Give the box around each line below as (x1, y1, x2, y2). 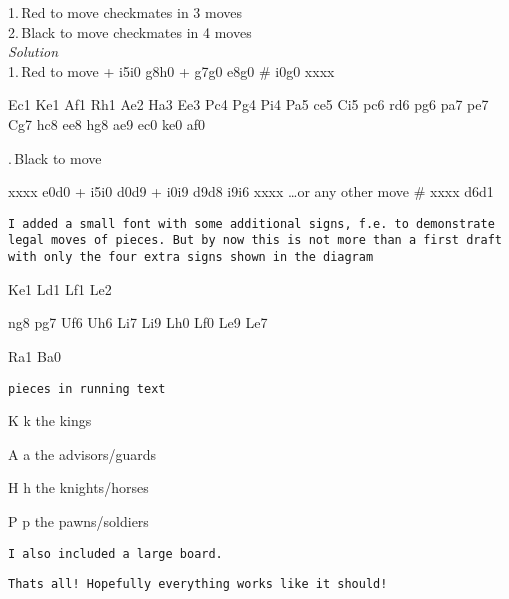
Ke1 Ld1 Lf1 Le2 (8, 278, 112, 299)
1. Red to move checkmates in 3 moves (8, 2, 242, 22)
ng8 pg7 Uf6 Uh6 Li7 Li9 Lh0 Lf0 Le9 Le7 (8, 312, 268, 333)
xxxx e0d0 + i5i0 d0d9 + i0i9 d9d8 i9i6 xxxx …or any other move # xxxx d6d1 (8, 181, 494, 202)
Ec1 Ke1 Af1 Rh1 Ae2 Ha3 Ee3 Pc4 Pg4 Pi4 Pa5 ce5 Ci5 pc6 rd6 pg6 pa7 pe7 (8, 94, 489, 115)
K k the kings (8, 410, 92, 431)
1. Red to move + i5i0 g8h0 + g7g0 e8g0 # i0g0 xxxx (8, 60, 335, 81)
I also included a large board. (8, 546, 223, 561)
